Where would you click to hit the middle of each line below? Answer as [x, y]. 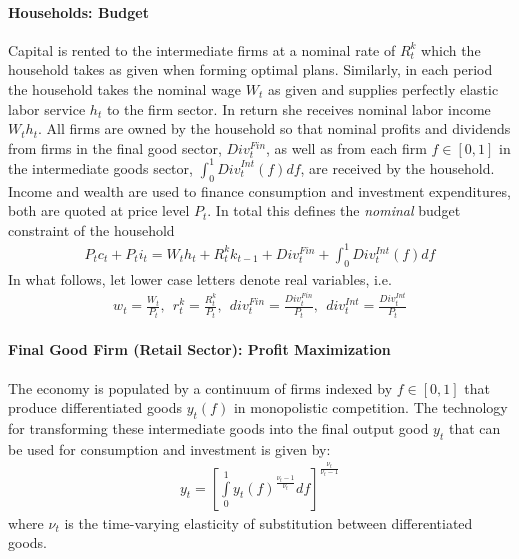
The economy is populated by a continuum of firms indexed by [200, 387]
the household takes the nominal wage [125, 88]
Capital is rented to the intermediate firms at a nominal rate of [202, 49]
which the [451, 49]
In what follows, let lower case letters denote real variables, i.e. [200, 278]
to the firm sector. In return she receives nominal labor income [298, 108]
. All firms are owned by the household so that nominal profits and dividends [274, 128]
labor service [47, 108]
